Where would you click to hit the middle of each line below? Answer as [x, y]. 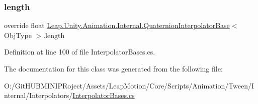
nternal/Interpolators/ [38, 95]
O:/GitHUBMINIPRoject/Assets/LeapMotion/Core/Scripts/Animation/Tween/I [129, 85]
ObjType [18, 35]
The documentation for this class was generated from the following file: [113, 68]
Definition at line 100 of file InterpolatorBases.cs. [80, 52]
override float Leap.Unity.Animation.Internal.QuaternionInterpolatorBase [117, 25]
